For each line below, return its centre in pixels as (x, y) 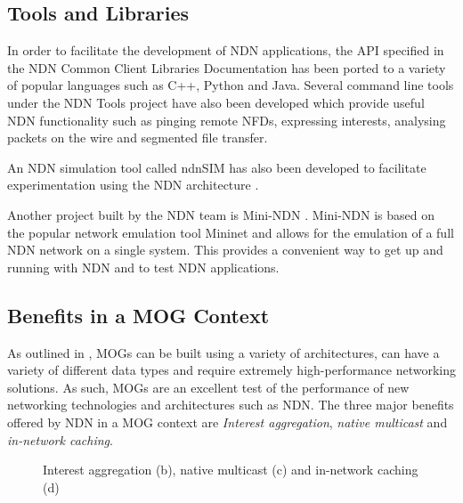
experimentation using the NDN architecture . (133, 185)
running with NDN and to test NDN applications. (143, 267)
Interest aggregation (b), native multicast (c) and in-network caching (231, 470)
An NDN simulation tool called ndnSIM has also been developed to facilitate (217, 167)
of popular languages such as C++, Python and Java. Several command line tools (231, 85)
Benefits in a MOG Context (138, 315)
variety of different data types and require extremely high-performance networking (232, 370)
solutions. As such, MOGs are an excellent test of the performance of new (208, 387)
